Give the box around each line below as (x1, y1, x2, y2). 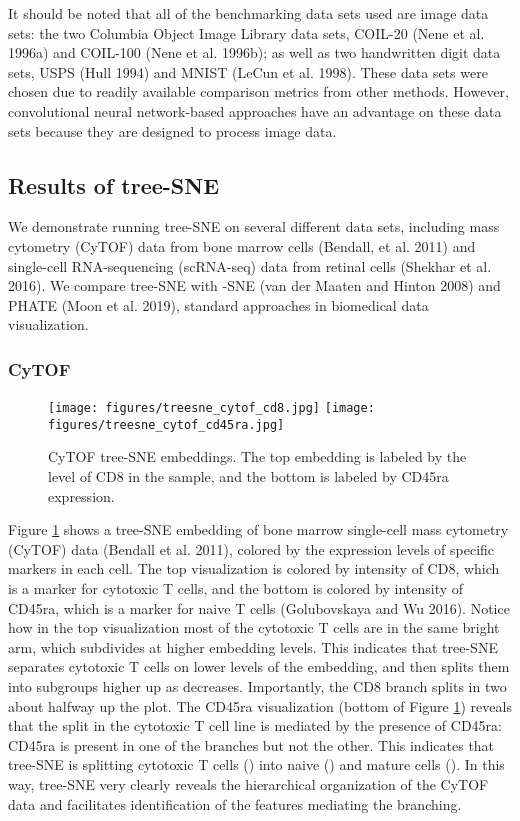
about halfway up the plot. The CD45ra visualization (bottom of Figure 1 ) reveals (8, 695, 512, 716)
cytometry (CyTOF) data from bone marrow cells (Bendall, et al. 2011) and (8, 235, 476, 256)
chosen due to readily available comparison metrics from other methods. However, (8, 81, 510, 102)
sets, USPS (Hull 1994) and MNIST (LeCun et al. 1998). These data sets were (8, 61, 488, 82)
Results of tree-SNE (8, 169, 220, 200)
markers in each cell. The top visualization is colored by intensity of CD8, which (8, 558, 500, 579)
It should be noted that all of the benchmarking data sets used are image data (8, 3, 489, 23)
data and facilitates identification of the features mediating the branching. (8, 793, 462, 814)
